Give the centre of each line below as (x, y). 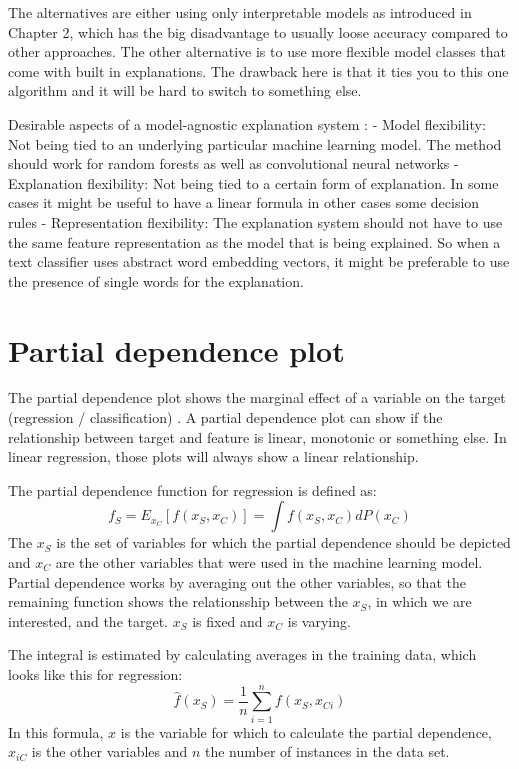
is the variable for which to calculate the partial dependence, (306, 731)
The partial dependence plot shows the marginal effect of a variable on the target (257, 397)
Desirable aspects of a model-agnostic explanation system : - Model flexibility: (247, 123)
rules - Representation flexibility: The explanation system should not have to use (255, 221)
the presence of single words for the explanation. (156, 280)
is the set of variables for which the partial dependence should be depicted (283, 542)
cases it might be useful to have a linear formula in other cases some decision (244, 202)
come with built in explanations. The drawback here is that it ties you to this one (258, 70)
